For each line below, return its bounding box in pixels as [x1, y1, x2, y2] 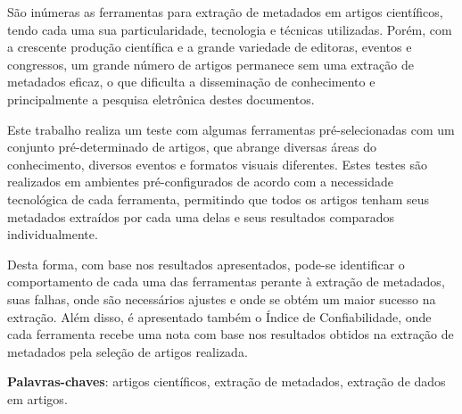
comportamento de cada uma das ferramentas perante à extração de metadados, [7, 272, 445, 291]
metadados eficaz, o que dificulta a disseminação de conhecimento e [7, 72, 375, 91]
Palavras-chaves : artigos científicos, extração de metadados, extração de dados [7, 372, 446, 391]
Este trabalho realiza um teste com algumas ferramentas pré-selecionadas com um [7, 120, 455, 138]
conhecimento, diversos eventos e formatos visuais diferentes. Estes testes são [7, 154, 427, 173]
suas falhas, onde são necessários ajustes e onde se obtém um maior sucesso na [7, 289, 436, 308]
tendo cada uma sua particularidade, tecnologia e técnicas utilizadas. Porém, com [7, 20, 452, 38]
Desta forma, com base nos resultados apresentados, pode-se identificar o [7, 254, 405, 273]
